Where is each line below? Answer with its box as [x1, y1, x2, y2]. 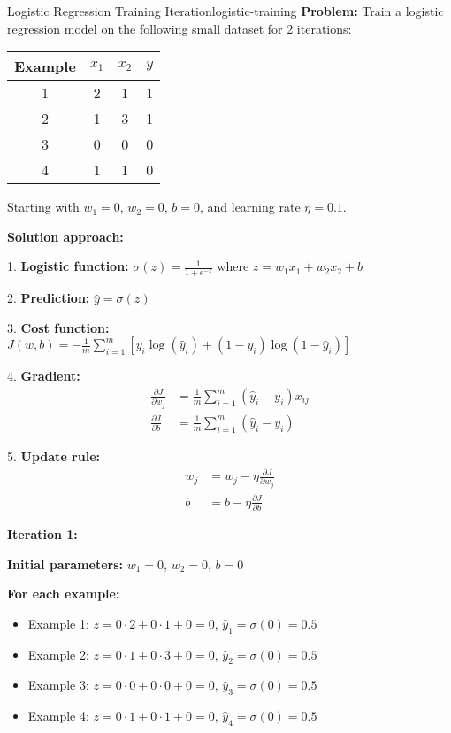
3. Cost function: [7, 318, 110, 336]
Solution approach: [7, 227, 124, 245]
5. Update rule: [7, 447, 101, 465]
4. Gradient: [7, 366, 80, 385]
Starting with [7, 197, 80, 216]
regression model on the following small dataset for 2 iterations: [7, 19, 352, 37]
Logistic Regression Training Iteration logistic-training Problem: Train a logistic [7, 2, 444, 19]
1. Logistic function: [7, 257, 129, 275]
